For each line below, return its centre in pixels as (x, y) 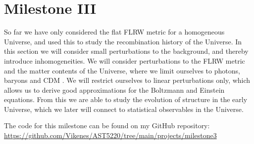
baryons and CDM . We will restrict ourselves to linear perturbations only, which (127, 80)
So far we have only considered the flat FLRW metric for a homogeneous (114, 32)
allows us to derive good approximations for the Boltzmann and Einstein (114, 90)
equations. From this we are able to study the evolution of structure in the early (126, 99)
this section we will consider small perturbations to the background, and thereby (126, 51)
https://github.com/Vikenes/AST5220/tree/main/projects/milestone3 (110, 135)
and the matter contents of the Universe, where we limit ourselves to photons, (122, 70)
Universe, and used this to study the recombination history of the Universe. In (123, 41)
